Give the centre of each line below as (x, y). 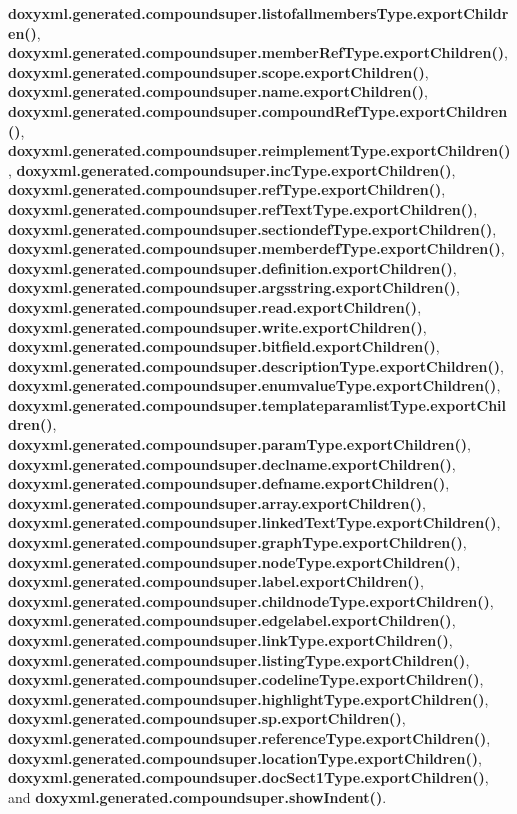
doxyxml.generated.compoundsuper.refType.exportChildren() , (227, 189)
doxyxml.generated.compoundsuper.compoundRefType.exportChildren (258, 110)
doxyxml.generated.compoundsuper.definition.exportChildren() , (232, 267)
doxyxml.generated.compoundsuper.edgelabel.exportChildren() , (232, 620)
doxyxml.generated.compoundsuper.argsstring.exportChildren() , (234, 287)
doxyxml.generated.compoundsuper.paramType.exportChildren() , (239, 444)
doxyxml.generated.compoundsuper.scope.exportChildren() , (218, 71)
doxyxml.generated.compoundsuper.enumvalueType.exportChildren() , (254, 385)
